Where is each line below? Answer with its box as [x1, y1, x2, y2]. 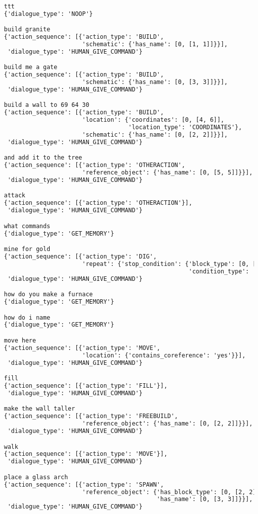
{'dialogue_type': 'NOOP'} [4, 10, 93, 17]
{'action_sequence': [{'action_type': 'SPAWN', [4, 481, 164, 488]
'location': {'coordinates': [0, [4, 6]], [82, 116, 224, 124]
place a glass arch [4, 473, 68, 481]
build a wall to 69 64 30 [4, 101, 89, 109]
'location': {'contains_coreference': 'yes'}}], [82, 351, 246, 359]
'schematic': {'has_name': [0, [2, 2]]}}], [82, 131, 228, 138]
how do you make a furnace [4, 291, 93, 298]
